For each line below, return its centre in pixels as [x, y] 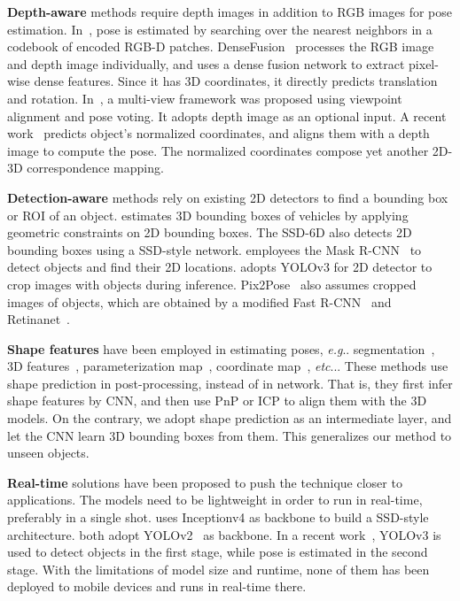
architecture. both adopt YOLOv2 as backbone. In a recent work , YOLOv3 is [224, 534]
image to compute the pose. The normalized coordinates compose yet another [218, 150]
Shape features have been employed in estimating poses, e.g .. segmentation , [221, 348]
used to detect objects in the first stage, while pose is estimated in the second [218, 552]
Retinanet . [39, 319]
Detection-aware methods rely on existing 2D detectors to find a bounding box [228, 197]
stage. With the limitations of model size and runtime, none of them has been [218, 569]
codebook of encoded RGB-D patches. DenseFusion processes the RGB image [221, 46]
